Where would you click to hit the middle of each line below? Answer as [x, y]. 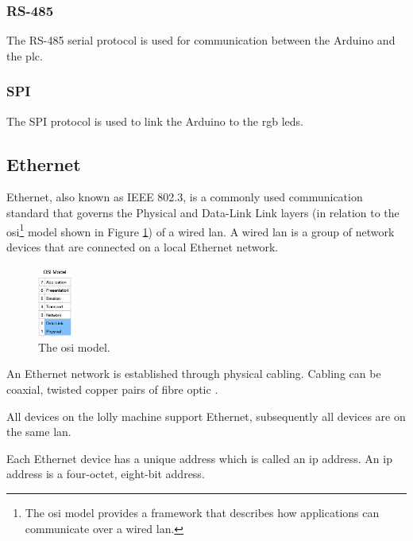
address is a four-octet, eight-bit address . [106, 474]
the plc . [25, 55]
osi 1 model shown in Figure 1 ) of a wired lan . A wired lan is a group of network [201, 230]
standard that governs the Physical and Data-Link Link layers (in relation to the [203, 213]
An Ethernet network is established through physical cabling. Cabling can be [194, 374]
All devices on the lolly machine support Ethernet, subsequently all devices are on [206, 416]
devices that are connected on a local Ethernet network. [143, 246]
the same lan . [39, 432]
